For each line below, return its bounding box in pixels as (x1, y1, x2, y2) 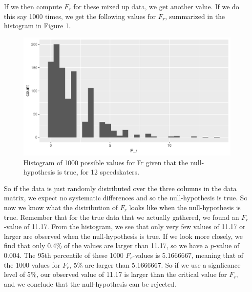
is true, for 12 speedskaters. (57, 167, 140, 177)
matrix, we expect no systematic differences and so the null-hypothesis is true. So (4, 193, 248, 203)
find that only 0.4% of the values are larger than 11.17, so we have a (4, 240, 209, 251)
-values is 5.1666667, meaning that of (132, 250, 244, 260)
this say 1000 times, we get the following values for (4, 11, 156, 21)
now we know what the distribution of (4, 202, 118, 212)
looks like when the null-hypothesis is (129, 202, 241, 212)
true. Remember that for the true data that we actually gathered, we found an (4, 212, 239, 222)
